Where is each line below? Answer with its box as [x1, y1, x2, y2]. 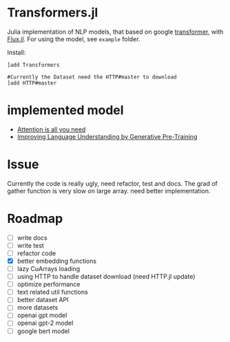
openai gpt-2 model [17, 319, 74, 328]
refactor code [17, 249, 56, 257]
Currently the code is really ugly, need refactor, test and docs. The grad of [7, 179, 218, 187]
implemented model [7, 103, 124, 118]
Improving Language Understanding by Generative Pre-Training [17, 132, 198, 140]
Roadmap [7, 211, 63, 226]
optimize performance [17, 280, 81, 288]
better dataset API [17, 296, 69, 304]
